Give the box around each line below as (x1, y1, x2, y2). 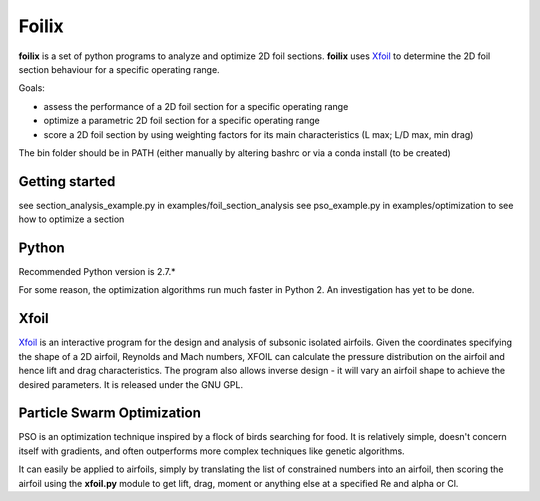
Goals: (18, 82, 45, 94)
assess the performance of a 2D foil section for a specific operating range (43, 100, 349, 112)
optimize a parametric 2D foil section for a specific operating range (43, 115, 320, 127)
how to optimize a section (18, 213, 125, 225)
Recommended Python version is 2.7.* (18, 266, 176, 278)
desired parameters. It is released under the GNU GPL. (18, 378, 244, 390)
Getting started (18, 173, 116, 190)
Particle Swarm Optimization (18, 405, 202, 422)
